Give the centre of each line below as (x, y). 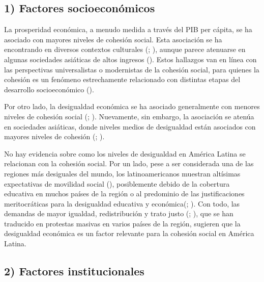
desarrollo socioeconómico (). (49, 89)
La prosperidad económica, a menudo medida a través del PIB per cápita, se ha (128, 29)
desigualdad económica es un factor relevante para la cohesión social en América (129, 233)
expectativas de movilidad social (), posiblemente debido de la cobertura (117, 183)
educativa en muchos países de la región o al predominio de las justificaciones (124, 194)
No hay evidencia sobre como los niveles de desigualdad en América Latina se (125, 153)
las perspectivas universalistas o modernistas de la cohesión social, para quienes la (132, 69)
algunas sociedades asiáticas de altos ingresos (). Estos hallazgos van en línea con (130, 59)
